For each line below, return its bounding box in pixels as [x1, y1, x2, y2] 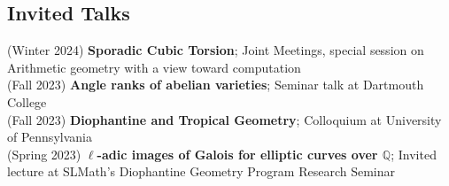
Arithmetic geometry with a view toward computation [7, 58, 301, 76]
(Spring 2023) [7, 144, 81, 163]
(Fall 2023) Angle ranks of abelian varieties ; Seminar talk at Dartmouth [7, 75, 424, 94]
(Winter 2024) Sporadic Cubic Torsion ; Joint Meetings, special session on [7, 41, 424, 59]
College [7, 92, 47, 111]
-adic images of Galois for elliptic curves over [97, 144, 378, 163]
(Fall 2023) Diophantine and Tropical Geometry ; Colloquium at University [7, 110, 442, 128]
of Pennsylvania [7, 128, 92, 146]
